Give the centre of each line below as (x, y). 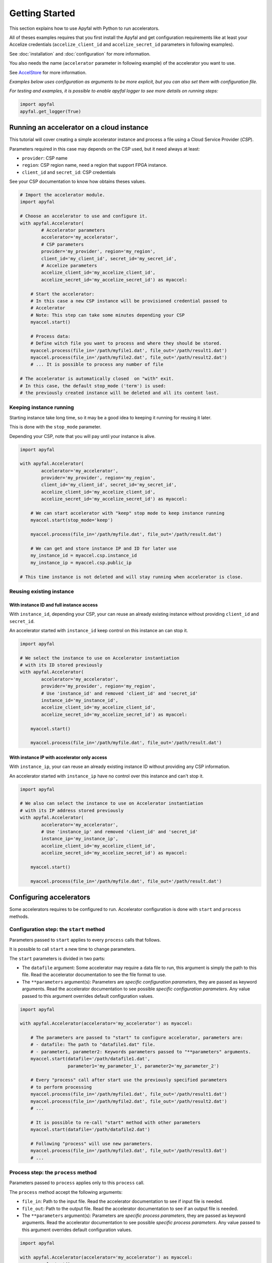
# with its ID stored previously (61, 665)
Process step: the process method (53, 1173)
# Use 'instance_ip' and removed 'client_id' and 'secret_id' (120, 832)
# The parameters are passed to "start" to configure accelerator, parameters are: (137, 1038)
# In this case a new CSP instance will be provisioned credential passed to (129, 301)
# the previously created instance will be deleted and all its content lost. (119, 393)
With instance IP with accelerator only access (58, 757)
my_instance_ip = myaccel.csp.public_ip (81, 563)
